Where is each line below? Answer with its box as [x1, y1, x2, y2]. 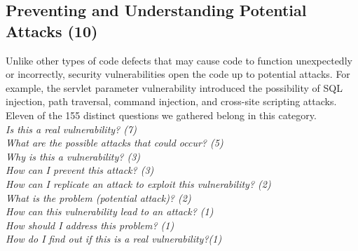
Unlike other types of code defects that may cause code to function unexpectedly [6, 53, 352, 67]
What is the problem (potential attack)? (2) [6, 190, 191, 205]
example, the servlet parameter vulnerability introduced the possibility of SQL [6, 80, 343, 95]
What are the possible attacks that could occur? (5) [6, 135, 223, 150]
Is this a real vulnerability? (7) [6, 121, 137, 136]
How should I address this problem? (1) [6, 217, 174, 232]
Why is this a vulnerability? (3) [6, 149, 141, 163]
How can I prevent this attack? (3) [6, 163, 154, 177]
